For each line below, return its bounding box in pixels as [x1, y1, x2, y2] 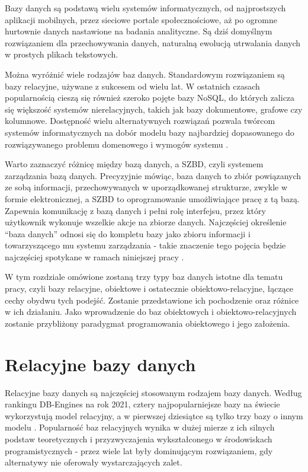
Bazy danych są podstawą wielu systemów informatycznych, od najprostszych [5, 2, 286, 14]
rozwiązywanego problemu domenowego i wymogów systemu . [5, 138, 229, 150]
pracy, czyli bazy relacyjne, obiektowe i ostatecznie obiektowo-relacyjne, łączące [5, 282, 294, 295]
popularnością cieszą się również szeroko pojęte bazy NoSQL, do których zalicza [5, 91, 295, 104]
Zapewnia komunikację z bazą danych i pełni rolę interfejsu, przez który [5, 204, 266, 216]
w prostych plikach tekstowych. [5, 48, 118, 60]
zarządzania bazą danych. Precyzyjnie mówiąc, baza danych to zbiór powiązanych [5, 169, 301, 181]
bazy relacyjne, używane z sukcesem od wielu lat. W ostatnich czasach [5, 79, 260, 92]
